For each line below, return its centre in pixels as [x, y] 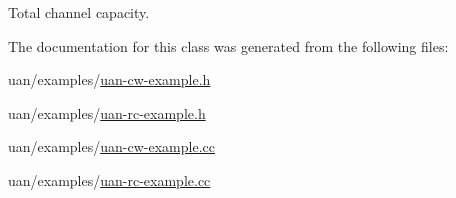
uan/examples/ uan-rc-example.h [107, 112]
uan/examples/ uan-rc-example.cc [109, 179]
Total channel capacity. [79, 12]
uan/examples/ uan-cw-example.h [109, 79]
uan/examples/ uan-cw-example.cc [111, 146]
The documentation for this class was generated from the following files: [228, 45]
